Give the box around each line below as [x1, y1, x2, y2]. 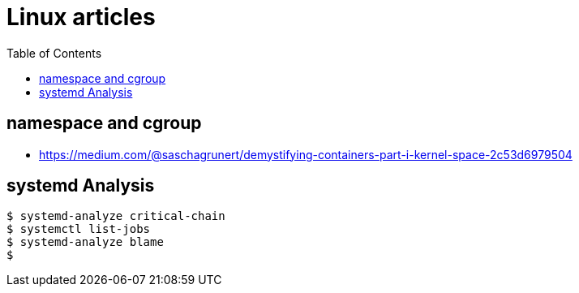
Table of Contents [6, 45, 102, 60]
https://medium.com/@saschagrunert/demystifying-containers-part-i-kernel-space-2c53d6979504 [39, 147, 573, 162]
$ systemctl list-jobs [6, 222, 151, 236]
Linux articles [6, 3, 156, 31]
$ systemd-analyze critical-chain [6, 209, 225, 223]
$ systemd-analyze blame [6, 235, 164, 249]
